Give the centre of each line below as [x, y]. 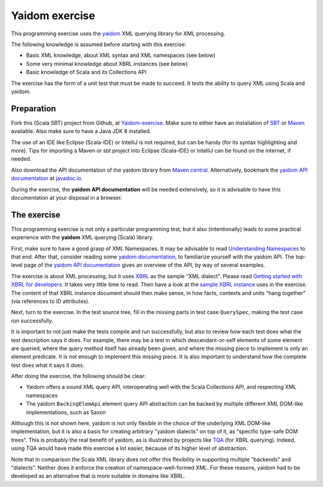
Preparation [33, 109]
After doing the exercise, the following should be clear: [79, 376]
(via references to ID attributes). [50, 301]
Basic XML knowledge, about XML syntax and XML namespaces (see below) [121, 55]
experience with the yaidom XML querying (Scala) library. [82, 238]
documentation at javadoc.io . [47, 178]
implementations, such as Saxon [66, 412]
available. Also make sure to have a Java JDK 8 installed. [81, 131]
